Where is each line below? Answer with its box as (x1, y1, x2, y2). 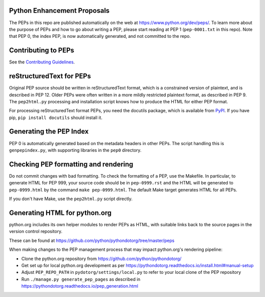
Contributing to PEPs (9, 46, 75, 55)
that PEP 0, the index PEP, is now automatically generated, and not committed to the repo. (9, 33, 191, 39)
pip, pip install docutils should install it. (9, 115, 103, 120)
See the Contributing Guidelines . (9, 59, 75, 65)
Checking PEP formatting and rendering (9, 160, 133, 168)
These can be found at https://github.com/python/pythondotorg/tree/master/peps (9, 238, 175, 243)
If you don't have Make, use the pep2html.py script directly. (9, 196, 132, 202)
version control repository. (9, 229, 62, 235)
